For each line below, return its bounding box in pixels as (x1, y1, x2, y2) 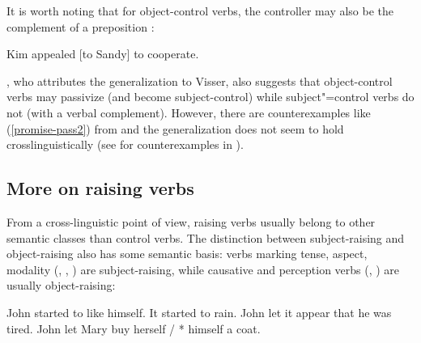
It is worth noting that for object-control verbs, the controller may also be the (6, 2, 394, 19)
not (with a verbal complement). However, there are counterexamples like (6, 104, 371, 121)
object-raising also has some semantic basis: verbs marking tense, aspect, (6, 245, 368, 262)
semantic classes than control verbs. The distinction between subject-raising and (6, 229, 405, 246)
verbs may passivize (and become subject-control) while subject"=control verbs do (6, 88, 415, 105)
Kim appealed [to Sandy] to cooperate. (6, 45, 199, 62)
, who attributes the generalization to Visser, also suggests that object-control (6, 72, 393, 89)
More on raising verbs (6, 176, 194, 201)
